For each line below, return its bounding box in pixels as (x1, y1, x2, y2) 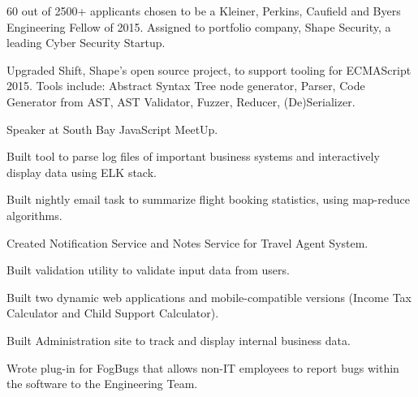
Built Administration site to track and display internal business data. (6, 331, 351, 348)
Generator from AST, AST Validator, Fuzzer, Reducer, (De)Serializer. (6, 93, 356, 110)
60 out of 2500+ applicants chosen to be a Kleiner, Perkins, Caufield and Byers (6, 2, 401, 19)
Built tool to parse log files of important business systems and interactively (6, 148, 380, 165)
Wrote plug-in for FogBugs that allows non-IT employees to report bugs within (6, 359, 399, 376)
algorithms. (6, 206, 62, 223)
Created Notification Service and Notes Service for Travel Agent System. (6, 234, 368, 251)
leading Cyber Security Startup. (6, 34, 166, 51)
